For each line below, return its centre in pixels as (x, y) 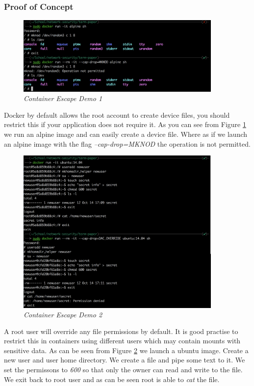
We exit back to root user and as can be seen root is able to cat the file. (112, 379)
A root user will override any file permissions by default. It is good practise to (121, 331)
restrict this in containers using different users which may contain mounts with (122, 341)
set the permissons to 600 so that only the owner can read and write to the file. (123, 370)
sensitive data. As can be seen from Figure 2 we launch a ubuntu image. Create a (126, 350)
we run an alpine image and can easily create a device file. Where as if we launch (126, 134)
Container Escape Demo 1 (63, 98)
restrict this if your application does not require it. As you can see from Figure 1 (125, 124)
